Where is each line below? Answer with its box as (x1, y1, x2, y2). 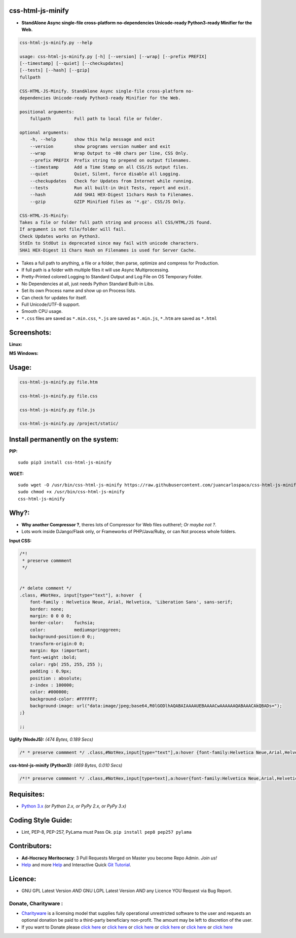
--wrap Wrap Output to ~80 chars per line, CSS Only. (30, 151, 189, 156)
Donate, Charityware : (9, 900, 63, 907)
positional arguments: (19, 109, 74, 115)
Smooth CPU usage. (21, 308, 63, 314)
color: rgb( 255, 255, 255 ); (30, 661, 103, 667)
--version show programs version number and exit (30, 143, 171, 149)
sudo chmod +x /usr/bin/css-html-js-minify (18, 489, 125, 495)
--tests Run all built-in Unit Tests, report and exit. (30, 185, 191, 191)
